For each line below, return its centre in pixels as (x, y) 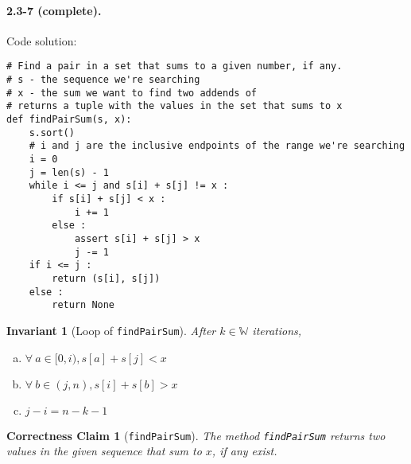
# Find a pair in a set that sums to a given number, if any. (174, 66)
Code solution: (42, 40)
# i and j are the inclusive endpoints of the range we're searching (217, 146)
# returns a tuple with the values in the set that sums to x (174, 106)
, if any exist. (244, 451)
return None (83, 305)
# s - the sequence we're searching (103, 80)
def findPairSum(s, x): (69, 120)
